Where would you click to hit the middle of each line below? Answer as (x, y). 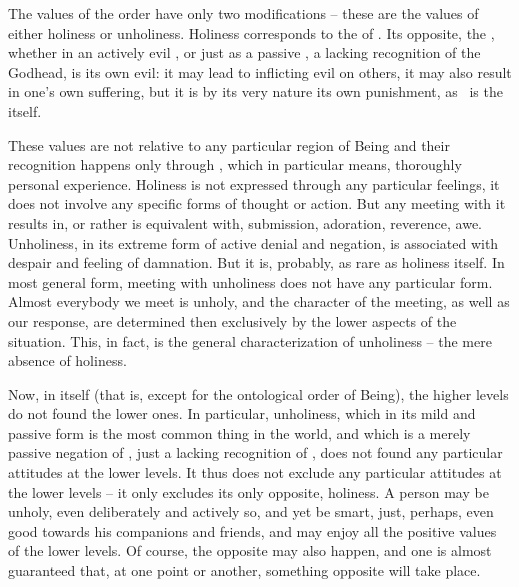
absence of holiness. (67, 360)
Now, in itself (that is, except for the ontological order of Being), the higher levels (258, 393)
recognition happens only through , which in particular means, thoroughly (235, 164)
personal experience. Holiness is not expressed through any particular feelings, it (254, 183)
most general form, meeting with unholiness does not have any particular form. (250, 281)
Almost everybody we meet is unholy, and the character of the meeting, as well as (259, 301)
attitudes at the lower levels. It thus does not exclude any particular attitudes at (255, 472)
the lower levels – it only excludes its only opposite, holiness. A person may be (248, 491)
